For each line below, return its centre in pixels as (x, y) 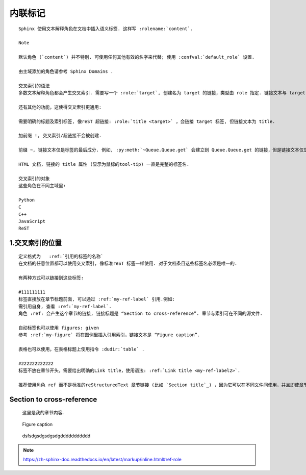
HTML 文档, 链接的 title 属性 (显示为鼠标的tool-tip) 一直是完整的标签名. (104, 164)
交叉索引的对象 (34, 178)
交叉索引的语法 (34, 86)
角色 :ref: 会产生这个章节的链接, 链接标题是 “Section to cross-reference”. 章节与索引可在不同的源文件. (141, 314)
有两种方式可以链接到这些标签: (51, 278)
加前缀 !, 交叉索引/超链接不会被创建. (60, 136)
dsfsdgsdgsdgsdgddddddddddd (56, 436)
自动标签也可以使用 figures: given (59, 328)
